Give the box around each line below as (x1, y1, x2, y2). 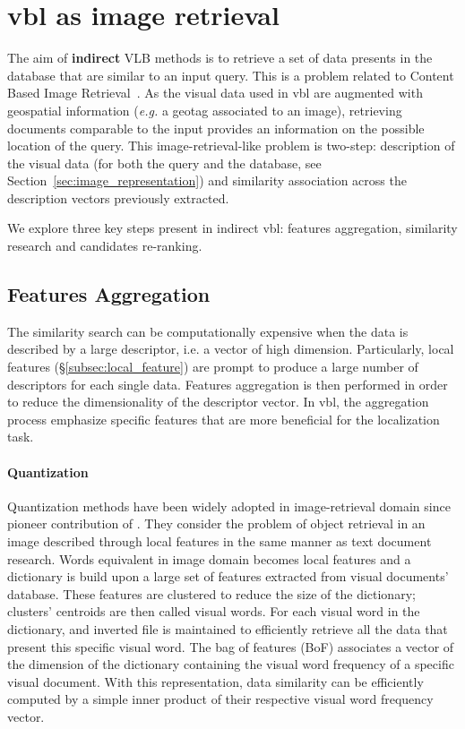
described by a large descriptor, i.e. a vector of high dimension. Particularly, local (7, 339, 454, 358)
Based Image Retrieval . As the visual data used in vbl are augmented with (7, 83, 423, 102)
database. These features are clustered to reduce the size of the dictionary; (7, 584, 416, 603)
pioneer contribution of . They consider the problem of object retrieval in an (7, 514, 426, 533)
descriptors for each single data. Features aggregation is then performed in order (7, 374, 448, 393)
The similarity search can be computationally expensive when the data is (7, 322, 409, 340)
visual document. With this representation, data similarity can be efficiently (7, 672, 424, 690)
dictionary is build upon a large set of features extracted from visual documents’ (7, 567, 449, 586)
